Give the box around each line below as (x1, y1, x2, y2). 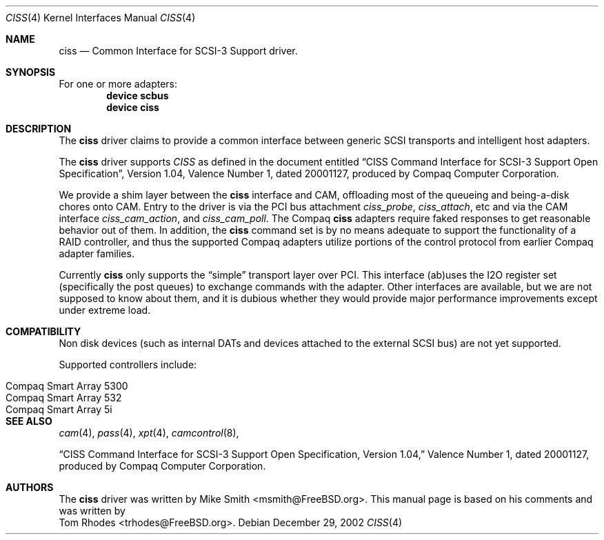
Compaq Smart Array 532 (6, 392, 122, 403)
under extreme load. (59, 304, 151, 316)
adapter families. (59, 248, 134, 259)
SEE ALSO (6, 415, 52, 427)
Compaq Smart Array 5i (6, 403, 112, 415)
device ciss (106, 101, 159, 113)
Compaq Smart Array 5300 (6, 380, 128, 392)
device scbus (106, 90, 169, 101)
